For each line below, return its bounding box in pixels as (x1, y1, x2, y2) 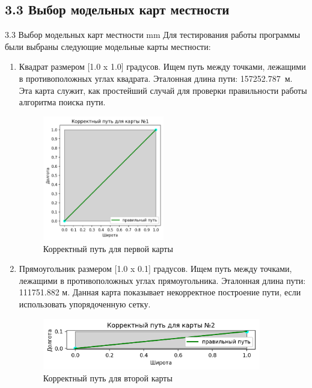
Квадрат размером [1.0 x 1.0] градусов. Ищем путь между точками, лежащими (19, 60, 306, 73)
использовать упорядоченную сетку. (19, 298, 151, 310)
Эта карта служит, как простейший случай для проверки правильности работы (19, 84, 307, 96)
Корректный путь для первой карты (43, 242, 173, 254)
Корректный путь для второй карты (43, 372, 173, 384)
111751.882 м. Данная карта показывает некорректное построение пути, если (19, 286, 301, 298)
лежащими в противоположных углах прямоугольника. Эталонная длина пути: (19, 274, 306, 286)
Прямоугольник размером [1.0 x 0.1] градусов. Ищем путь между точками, (19, 262, 292, 275)
